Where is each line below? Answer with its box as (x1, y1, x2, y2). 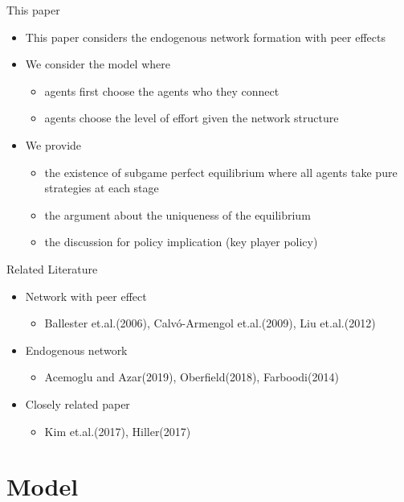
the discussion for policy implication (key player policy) (44, 233, 318, 250)
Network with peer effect (25, 287, 147, 304)
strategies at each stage (44, 179, 159, 196)
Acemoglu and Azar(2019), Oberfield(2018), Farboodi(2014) (44, 368, 339, 385)
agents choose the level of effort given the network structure (44, 109, 339, 126)
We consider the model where (25, 56, 170, 72)
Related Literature (6, 260, 98, 277)
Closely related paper (25, 395, 130, 412)
